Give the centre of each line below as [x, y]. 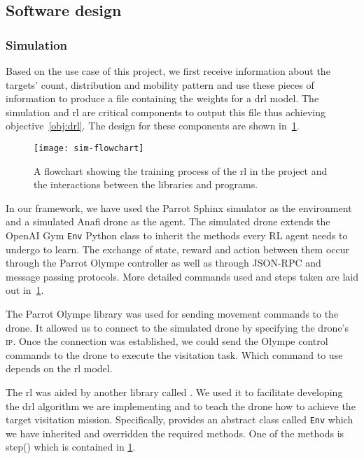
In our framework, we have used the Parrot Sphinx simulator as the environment [179, 207]
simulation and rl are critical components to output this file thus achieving [166, 112]
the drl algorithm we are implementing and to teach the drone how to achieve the [181, 405]
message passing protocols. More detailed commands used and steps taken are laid [182, 276]
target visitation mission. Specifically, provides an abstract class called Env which [180, 419]
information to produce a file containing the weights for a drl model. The [162, 98]
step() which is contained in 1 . [71, 447]
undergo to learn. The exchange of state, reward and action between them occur [178, 249]
